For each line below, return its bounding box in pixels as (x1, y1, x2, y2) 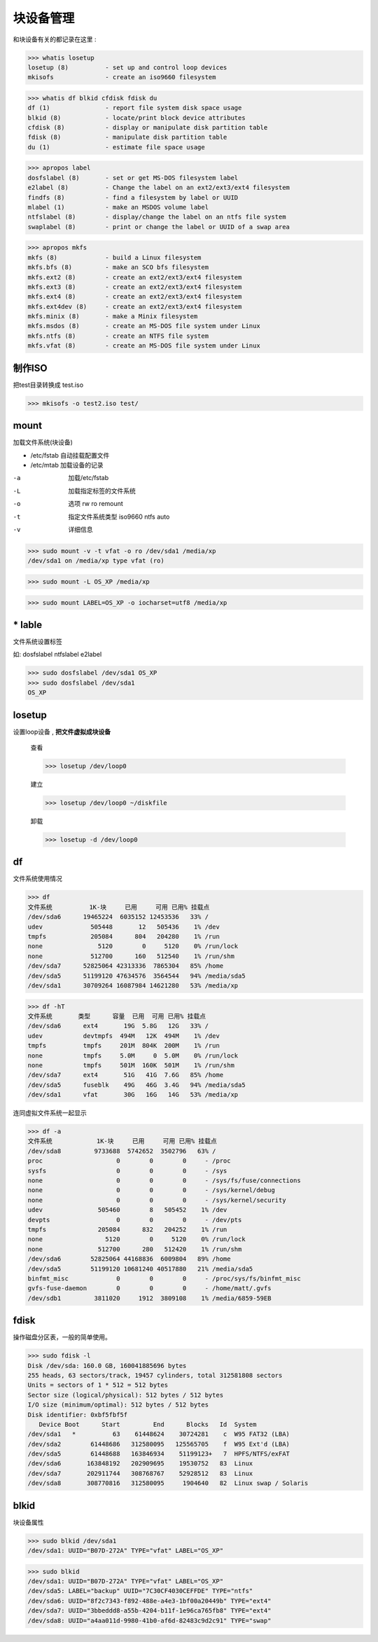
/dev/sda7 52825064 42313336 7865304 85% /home (27, 962, 224, 970)
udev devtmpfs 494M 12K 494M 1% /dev (27, 1032, 220, 1040)
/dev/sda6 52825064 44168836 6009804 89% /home (27, 1255, 231, 1263)
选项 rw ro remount (68, 500, 124, 508)
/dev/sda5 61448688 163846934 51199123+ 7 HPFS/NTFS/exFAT (27, 1450, 290, 1458)
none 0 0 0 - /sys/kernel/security (27, 1196, 286, 1204)
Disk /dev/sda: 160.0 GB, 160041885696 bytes (27, 1362, 187, 1369)
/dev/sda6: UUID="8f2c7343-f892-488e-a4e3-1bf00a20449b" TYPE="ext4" (27, 1596, 272, 1605)
